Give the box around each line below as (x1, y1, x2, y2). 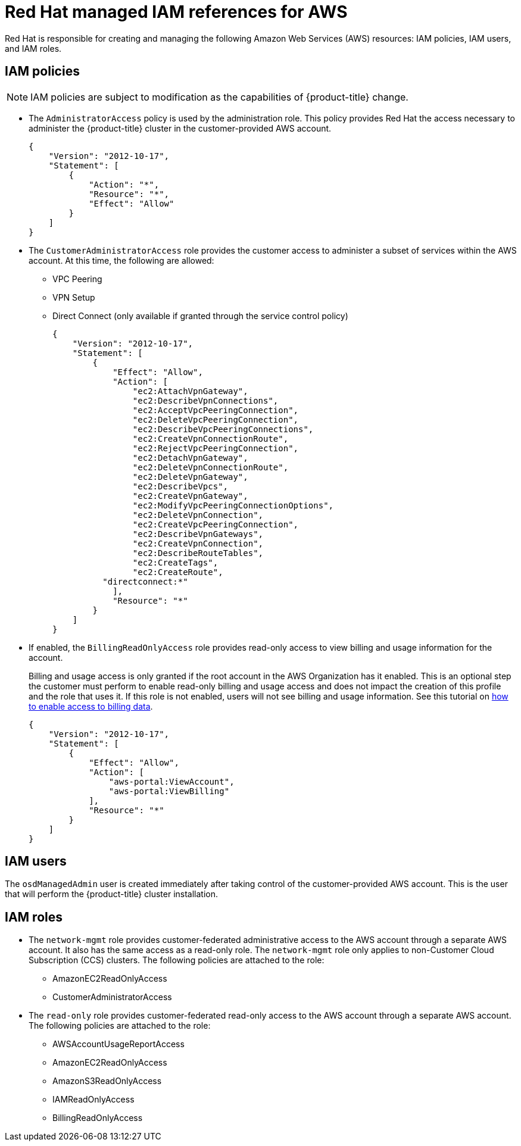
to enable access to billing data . (29, 701, 153, 711)
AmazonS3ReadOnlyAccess (52, 1076, 162, 1086)
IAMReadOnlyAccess (52, 1094, 135, 1105)
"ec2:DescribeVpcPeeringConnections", (132, 424, 314, 434)
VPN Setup (52, 292, 95, 302)
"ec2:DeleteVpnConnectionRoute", (132, 462, 289, 472)
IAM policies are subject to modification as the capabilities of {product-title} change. (30, 90, 408, 103)
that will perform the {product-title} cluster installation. (5, 889, 219, 900)
